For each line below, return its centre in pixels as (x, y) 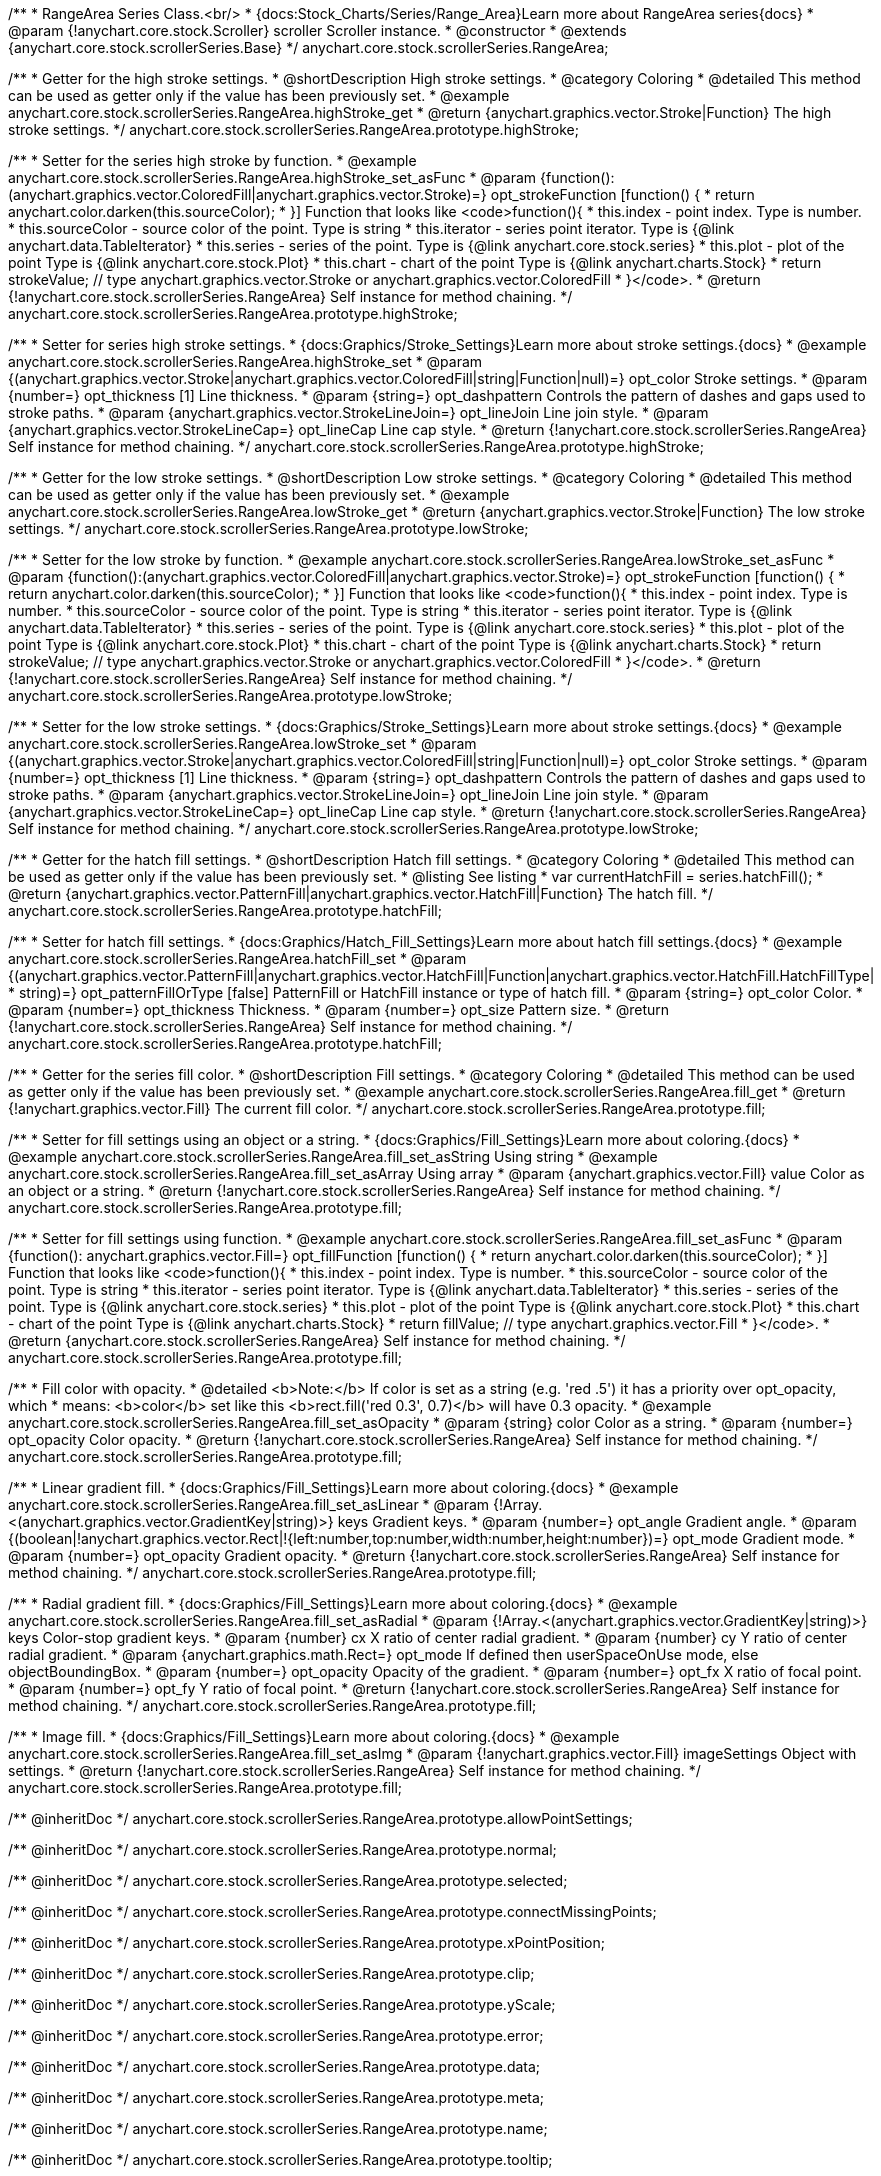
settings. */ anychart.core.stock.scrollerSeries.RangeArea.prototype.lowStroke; (268, 528)
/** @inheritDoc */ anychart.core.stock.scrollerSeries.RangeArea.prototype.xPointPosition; (306, 1942)
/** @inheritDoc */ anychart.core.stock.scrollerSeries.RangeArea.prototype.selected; (288, 1880)
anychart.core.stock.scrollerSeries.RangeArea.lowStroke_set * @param (242, 743)
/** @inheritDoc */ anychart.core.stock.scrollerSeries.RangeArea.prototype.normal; (282, 1849)
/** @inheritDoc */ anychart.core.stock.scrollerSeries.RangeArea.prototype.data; (274, 2066)
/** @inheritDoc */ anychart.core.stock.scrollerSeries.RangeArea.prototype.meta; (276, 2097)
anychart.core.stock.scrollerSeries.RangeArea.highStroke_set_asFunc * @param (272, 177)
